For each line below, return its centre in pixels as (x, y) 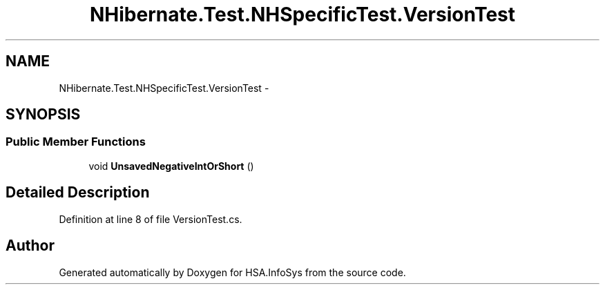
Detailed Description (78, 193)
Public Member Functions (76, 142)
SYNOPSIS (43, 115)
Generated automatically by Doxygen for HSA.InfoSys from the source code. (232, 272)
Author (30, 246)
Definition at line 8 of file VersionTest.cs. (151, 219)
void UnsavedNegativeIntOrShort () (171, 166)
